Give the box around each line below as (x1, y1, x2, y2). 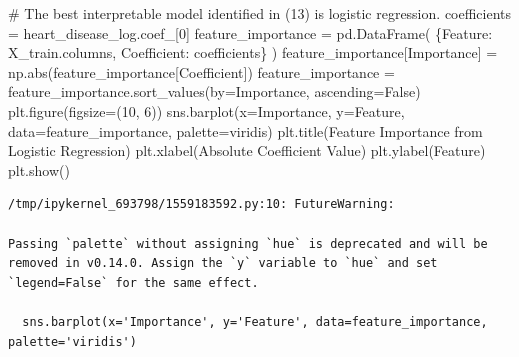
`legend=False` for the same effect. (8, 275, 259, 290)
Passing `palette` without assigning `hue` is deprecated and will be (8, 236, 488, 251)
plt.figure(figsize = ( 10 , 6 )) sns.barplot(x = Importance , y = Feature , (8, 100, 405, 121)
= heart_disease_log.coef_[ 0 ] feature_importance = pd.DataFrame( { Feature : (8, 22, 493, 43)
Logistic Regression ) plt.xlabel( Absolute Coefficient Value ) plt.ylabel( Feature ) (8, 140, 486, 161)
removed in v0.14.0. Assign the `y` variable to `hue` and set (8, 256, 438, 271)
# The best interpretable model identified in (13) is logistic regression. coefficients (8, 3, 512, 23)
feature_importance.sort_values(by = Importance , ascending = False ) (8, 81, 421, 102)
